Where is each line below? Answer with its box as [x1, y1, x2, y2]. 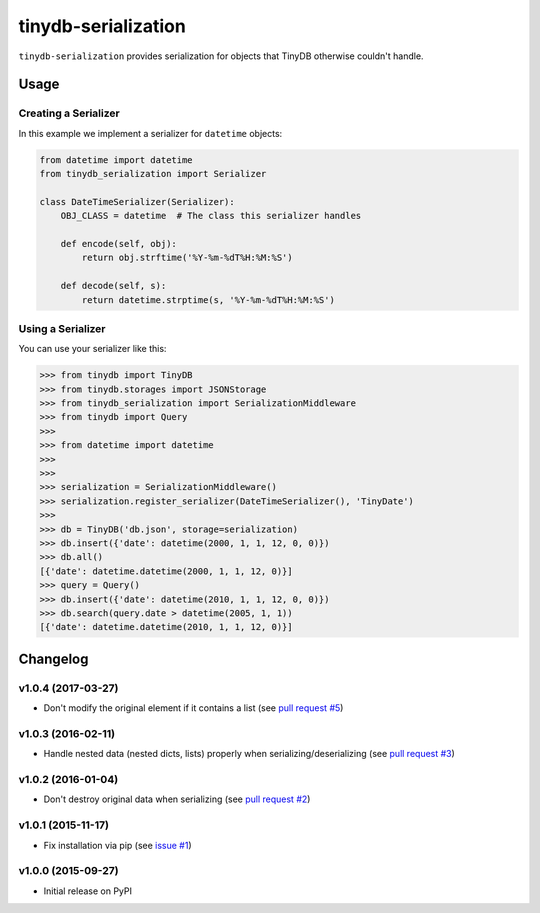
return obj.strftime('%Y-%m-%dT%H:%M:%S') [81, 252, 294, 264]
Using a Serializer [18, 321, 106, 335]
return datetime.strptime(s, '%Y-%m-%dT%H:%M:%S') [81, 294, 335, 305]
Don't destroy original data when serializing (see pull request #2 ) [43, 793, 311, 805]
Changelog [18, 650, 89, 667]
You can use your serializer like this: [18, 343, 167, 355]
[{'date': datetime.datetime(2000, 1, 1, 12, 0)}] [39, 565, 294, 577]
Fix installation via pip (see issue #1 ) [43, 839, 192, 851]
